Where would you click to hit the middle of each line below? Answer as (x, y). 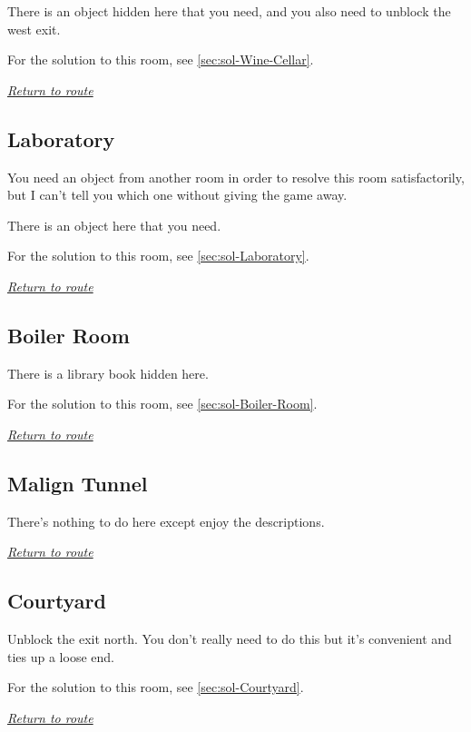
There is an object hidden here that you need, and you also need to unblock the (229, 11)
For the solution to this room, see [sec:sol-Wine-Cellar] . (161, 59)
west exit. (34, 29)
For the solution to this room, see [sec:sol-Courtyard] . (156, 687)
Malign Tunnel (78, 483)
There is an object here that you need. (114, 225)
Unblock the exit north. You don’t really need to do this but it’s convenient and (230, 639)
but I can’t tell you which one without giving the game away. (177, 195)
